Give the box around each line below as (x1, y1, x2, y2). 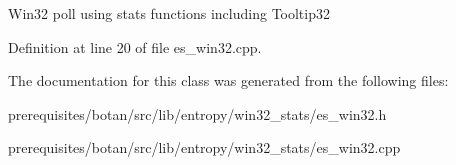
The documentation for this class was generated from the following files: (8, 70, 449, 91)
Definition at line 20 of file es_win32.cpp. (8, 36, 262, 57)
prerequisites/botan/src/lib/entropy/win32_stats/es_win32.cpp (8, 137, 401, 158)
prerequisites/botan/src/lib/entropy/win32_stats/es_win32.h (8, 103, 387, 124)
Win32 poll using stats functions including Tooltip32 (8, 3, 330, 23)
